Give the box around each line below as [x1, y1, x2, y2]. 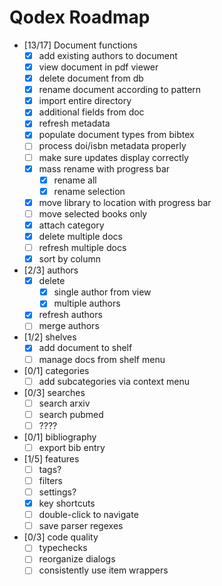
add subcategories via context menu [38, 375, 191, 387]
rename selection [53, 185, 126, 197]
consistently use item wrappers [38, 564, 169, 576]
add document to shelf [38, 342, 133, 354]
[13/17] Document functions [23, 39, 138, 51]
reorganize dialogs [38, 553, 116, 565]
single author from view [53, 286, 152, 298]
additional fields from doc [38, 106, 145, 118]
